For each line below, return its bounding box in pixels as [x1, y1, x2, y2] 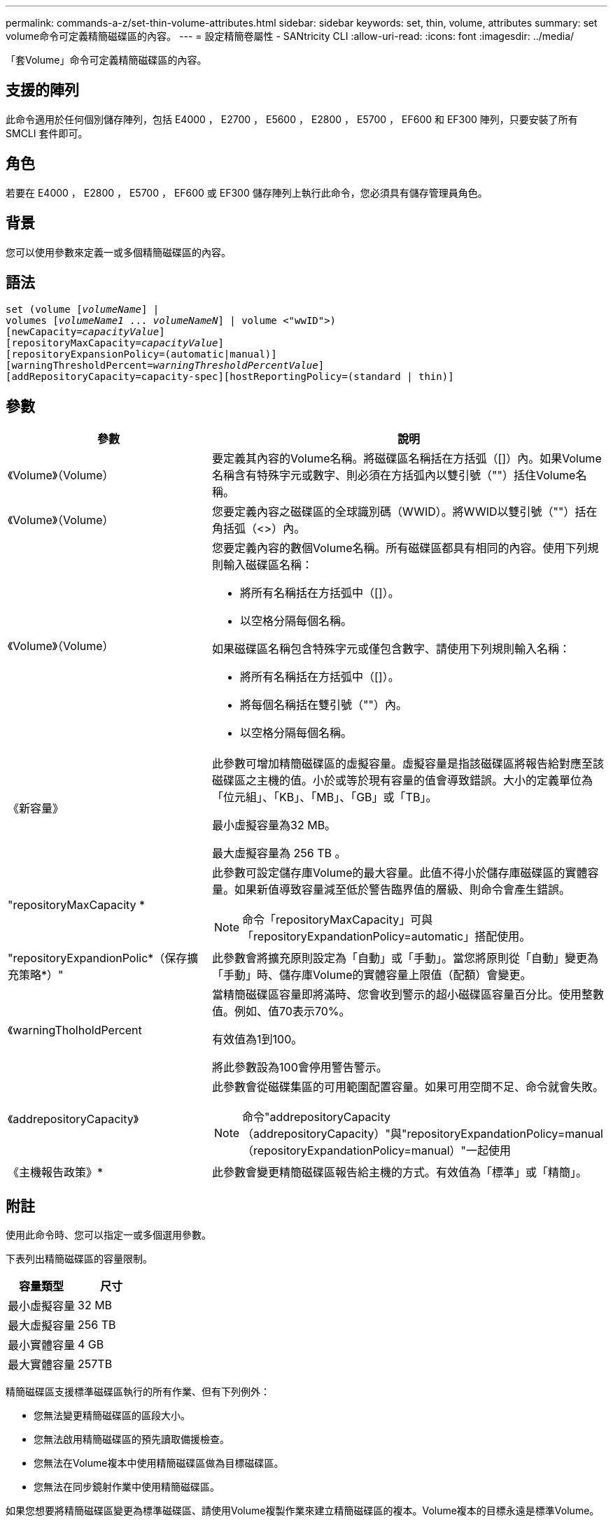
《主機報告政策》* [8, 1165, 104, 1180]
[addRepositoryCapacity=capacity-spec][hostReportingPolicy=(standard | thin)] [6, 371, 454, 383]
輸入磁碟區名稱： [223, 558, 313, 572]
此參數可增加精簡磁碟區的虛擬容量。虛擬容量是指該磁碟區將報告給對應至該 [212, 756, 605, 771]
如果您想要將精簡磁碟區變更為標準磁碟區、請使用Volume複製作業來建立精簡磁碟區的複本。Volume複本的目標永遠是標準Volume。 [6, 1505, 600, 1517]
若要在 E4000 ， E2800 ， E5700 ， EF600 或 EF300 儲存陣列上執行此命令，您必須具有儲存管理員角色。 [6, 186, 488, 199]
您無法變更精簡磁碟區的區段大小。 [34, 1409, 190, 1422]
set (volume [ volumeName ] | [6, 304, 160, 316]
